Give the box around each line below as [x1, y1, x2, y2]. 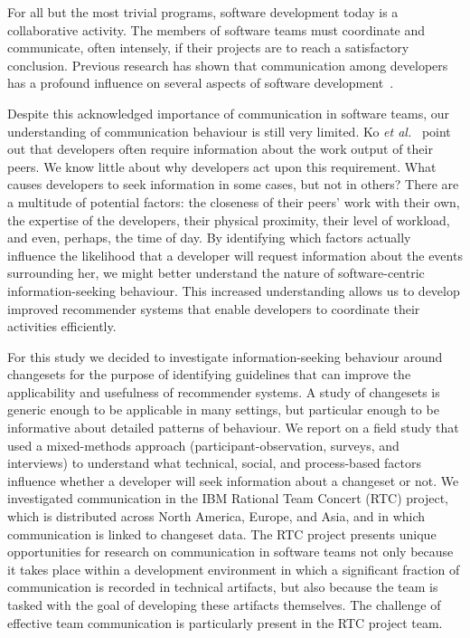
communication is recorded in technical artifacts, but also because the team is [7, 577, 438, 596]
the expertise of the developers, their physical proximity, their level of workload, [7, 210, 450, 229]
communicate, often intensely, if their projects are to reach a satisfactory [7, 38, 409, 57]
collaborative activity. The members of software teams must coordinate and [7, 20, 426, 39]
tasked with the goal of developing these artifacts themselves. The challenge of [7, 595, 441, 614]
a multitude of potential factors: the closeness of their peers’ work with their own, [7, 192, 460, 211]
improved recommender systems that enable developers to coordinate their [7, 299, 420, 318]
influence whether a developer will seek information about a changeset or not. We [7, 471, 459, 490]
